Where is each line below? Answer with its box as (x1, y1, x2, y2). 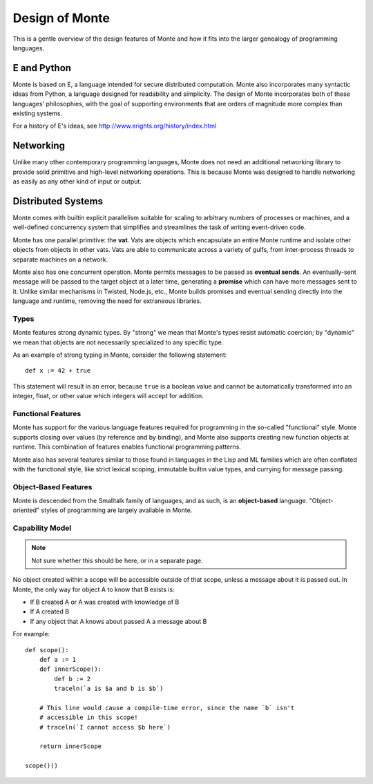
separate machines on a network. (12, 255, 108, 264)
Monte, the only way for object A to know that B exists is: (12, 585, 175, 594)
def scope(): (25, 646, 69, 654)
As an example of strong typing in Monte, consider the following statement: (12, 351, 227, 359)
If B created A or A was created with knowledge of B (30, 598, 180, 606)
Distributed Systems (12, 195, 104, 207)
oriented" (12, 506, 40, 514)
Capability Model (12, 523, 72, 533)
